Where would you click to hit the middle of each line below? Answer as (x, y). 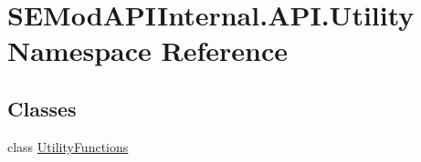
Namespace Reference (147, 51)
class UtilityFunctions (68, 146)
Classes (42, 108)
